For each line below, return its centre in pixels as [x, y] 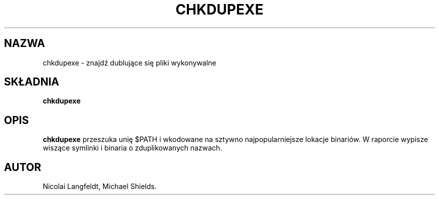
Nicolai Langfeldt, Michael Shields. [100, 186]
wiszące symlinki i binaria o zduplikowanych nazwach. [133, 148]
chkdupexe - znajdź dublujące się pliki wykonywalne [130, 62]
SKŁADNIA [32, 82]
